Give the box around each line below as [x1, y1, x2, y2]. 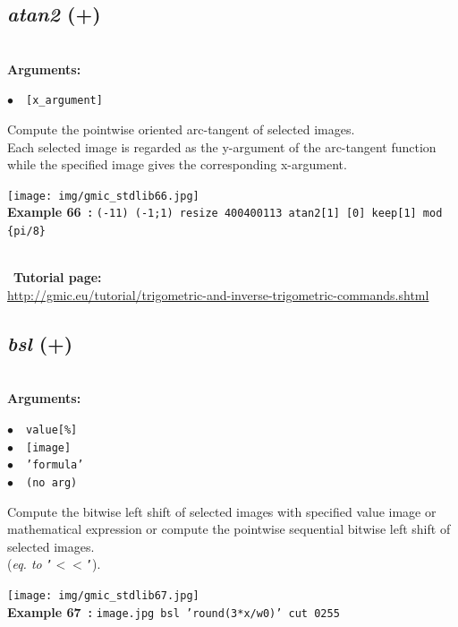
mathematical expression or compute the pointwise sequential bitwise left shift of [7, 520, 451, 538]
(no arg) [26, 476, 78, 489]
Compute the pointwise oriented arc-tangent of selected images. [7, 120, 355, 139]
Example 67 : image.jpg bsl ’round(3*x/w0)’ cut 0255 [7, 602, 340, 621]
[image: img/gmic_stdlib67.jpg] [7, 589, 199, 603]
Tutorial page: [13, 268, 102, 287]
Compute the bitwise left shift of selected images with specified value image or [7, 502, 437, 520]
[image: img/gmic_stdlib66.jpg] [7, 189, 199, 202]
